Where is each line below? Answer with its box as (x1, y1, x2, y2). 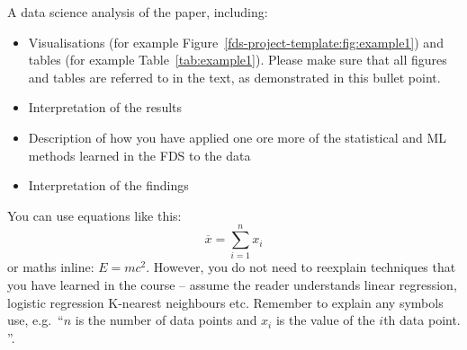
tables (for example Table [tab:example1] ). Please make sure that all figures (28, 50, 447, 69)
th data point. (383, 311, 461, 329)
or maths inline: (7, 258, 94, 276)
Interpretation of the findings (28, 176, 189, 195)
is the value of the (275, 311, 375, 329)
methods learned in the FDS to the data (28, 145, 251, 164)
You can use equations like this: (7, 206, 182, 224)
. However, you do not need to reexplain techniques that (146, 258, 456, 276)
